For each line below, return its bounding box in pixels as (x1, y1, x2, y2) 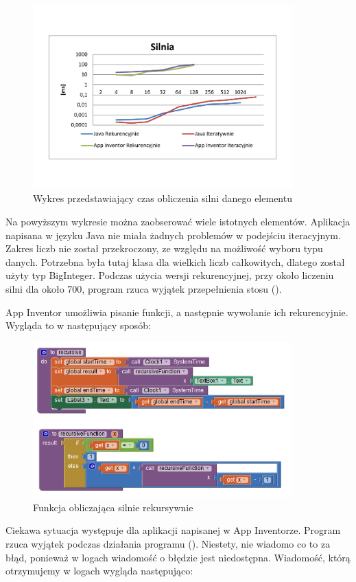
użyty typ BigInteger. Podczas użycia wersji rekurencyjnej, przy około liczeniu (5, 268, 334, 282)
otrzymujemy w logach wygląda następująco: (5, 563, 193, 578)
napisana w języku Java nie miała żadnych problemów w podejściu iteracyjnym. (5, 227, 341, 242)
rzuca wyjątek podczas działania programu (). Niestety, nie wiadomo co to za (5, 536, 331, 550)
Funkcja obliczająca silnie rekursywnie (33, 500, 193, 514)
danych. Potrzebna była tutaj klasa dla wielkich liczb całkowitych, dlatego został (5, 254, 345, 269)
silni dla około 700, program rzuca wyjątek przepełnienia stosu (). (5, 282, 282, 295)
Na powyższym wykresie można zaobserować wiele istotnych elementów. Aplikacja (5, 214, 351, 229)
